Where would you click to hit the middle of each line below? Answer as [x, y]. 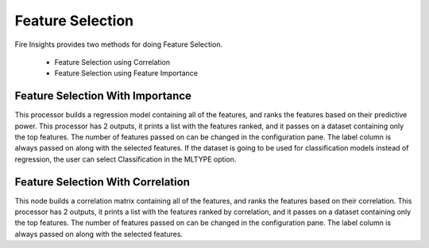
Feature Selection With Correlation [102, 182]
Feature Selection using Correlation [112, 62]
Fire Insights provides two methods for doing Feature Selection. [118, 44]
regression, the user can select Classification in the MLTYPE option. [126, 159]
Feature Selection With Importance [103, 96]
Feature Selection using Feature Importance [126, 73]
